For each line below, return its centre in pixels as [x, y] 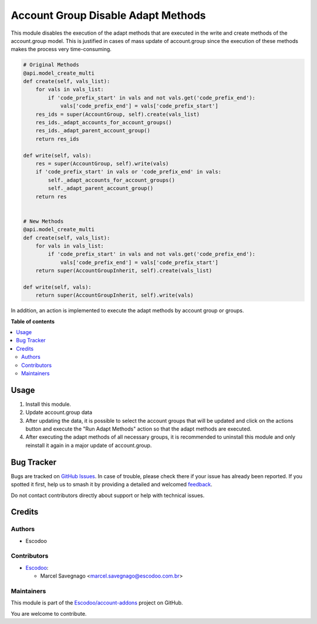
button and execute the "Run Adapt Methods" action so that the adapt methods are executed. [139, 429]
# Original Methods [51, 65]
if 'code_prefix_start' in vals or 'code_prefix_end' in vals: [129, 172]
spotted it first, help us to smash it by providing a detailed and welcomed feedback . [112, 485]
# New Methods [43, 221]
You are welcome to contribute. [49, 613]
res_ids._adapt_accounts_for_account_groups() [104, 123]
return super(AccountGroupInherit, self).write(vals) [114, 295]
